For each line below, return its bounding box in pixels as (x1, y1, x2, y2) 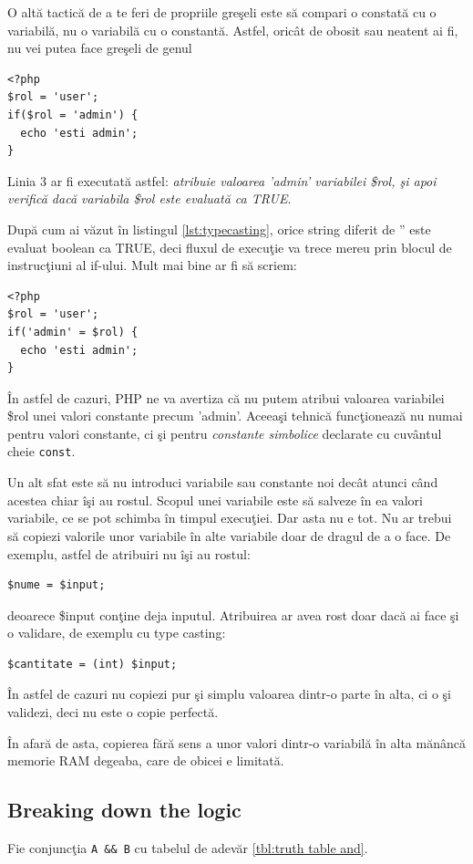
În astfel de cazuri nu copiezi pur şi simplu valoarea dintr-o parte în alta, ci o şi (7, 684, 451, 703)
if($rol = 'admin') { (7, 108, 139, 121)
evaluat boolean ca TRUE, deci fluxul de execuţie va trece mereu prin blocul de (7, 237, 452, 256)
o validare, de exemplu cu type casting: (7, 623, 226, 642)
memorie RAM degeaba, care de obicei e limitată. (7, 751, 284, 770)
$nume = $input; (7, 578, 106, 592)
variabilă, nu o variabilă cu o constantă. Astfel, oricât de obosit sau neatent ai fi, (7, 20, 458, 39)
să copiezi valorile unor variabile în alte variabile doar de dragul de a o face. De (7, 526, 451, 545)
